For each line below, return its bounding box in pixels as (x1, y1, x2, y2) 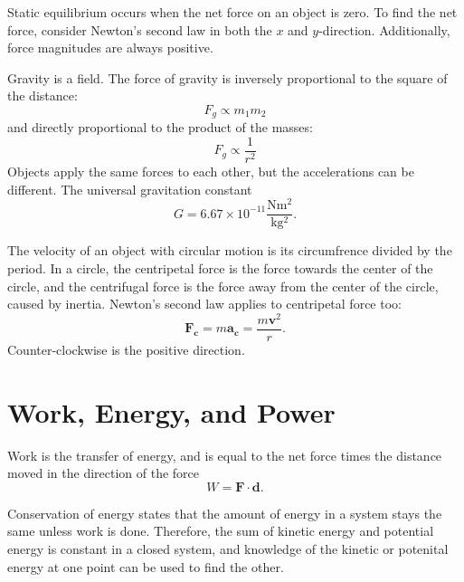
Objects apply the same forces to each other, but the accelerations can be (7, 162, 414, 181)
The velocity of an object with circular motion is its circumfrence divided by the (7, 241, 452, 260)
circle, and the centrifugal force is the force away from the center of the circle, (7, 276, 439, 295)
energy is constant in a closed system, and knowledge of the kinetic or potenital (7, 539, 449, 558)
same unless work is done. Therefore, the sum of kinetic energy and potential (7, 521, 434, 540)
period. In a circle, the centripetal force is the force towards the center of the (7, 259, 433, 277)
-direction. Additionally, (318, 20, 450, 39)
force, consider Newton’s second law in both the (7, 20, 272, 39)
